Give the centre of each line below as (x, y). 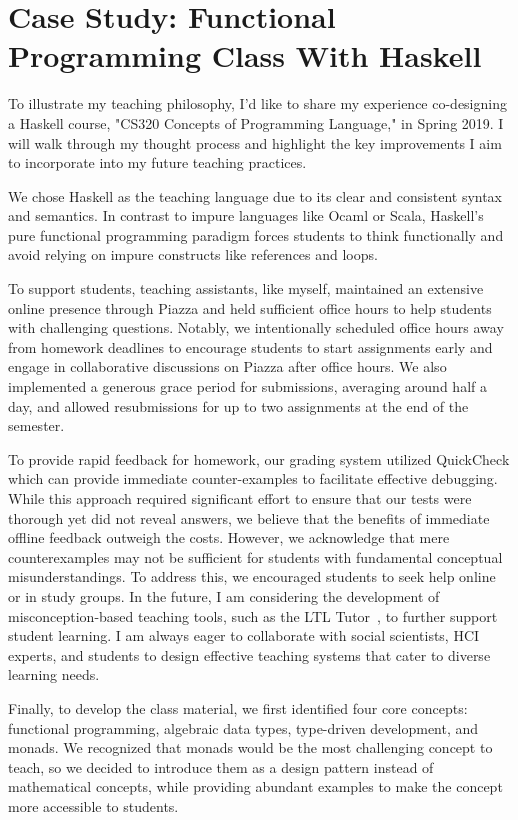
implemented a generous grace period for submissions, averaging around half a (247, 386)
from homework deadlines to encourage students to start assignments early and (250, 346)
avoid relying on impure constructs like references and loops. (193, 254)
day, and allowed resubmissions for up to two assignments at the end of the (238, 405)
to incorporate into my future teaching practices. (157, 162)
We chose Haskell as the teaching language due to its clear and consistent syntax (255, 195)
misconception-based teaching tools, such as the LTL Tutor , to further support (253, 615)
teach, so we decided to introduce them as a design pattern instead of (221, 766)
